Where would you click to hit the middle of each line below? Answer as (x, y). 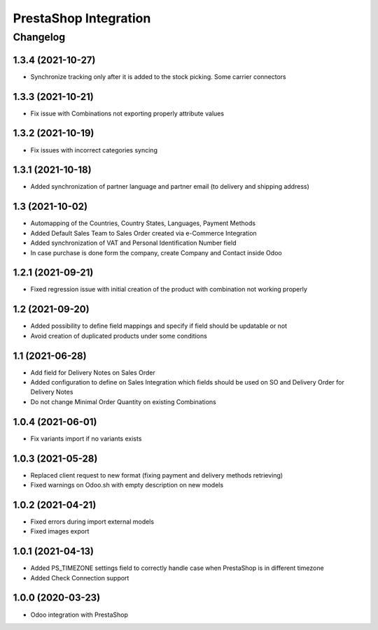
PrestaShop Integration (82, 18)
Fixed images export (60, 531)
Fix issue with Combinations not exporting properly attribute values (127, 113)
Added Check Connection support (80, 578)
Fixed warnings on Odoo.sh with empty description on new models (127, 485)
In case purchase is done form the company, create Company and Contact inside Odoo (156, 252)
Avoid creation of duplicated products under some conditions (119, 336)
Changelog (39, 37)
